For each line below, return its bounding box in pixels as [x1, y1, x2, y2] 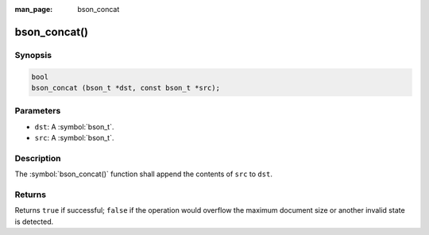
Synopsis [14, 49, 52, 60]
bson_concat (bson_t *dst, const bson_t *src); [31, 83, 220, 92]
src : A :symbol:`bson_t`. [34, 133, 114, 143]
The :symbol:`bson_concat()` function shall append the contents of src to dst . [14, 169, 273, 179]
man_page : [14, 5, 53, 13]
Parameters [14, 106, 61, 117]
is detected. [14, 217, 54, 226]
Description [14, 152, 61, 164]
